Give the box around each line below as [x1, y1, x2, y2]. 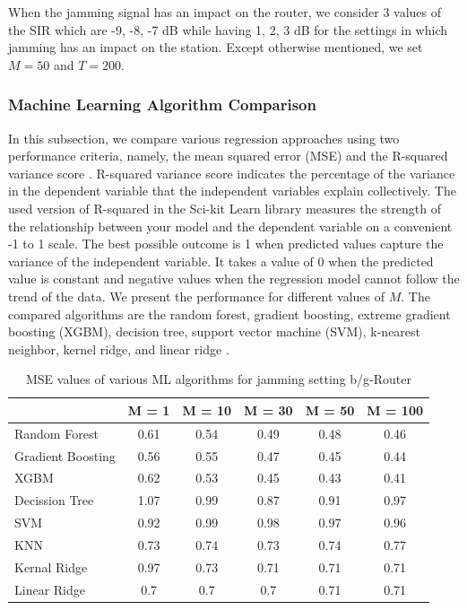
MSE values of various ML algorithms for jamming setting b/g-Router [25, 370, 411, 388]
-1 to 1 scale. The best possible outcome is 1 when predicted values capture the [8, 234, 444, 253]
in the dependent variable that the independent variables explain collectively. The [8, 181, 456, 200]
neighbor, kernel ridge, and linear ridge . [8, 339, 229, 358]
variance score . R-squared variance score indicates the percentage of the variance [8, 163, 455, 182]
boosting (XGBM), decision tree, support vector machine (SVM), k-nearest [8, 322, 421, 341]
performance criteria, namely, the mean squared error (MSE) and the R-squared [8, 146, 448, 165]
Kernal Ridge [14, 557, 88, 576]
